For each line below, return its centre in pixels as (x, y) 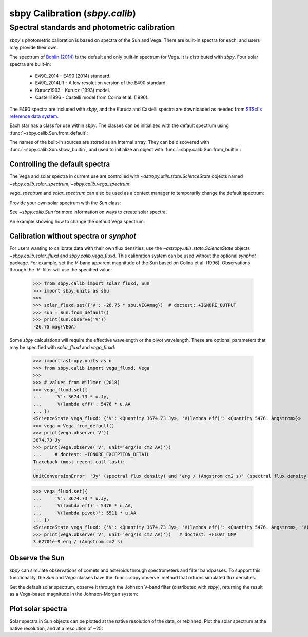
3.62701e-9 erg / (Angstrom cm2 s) (78, 542)
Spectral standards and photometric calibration (92, 27)
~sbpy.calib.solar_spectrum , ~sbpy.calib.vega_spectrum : (70, 184)
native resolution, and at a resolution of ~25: (56, 628)
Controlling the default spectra (60, 164)
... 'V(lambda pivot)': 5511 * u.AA (84, 513)
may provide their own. (34, 47)
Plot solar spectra (38, 609)
